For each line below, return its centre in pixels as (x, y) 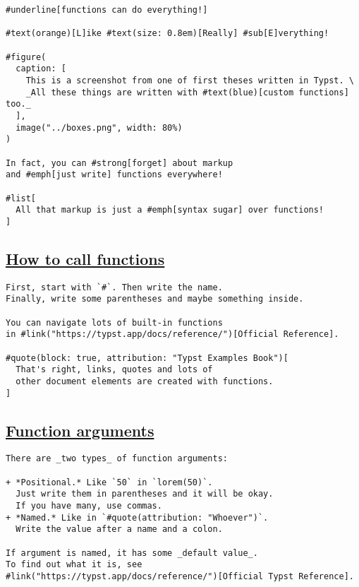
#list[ (21, 198)
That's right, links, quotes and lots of (114, 370)
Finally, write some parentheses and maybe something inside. (155, 299)
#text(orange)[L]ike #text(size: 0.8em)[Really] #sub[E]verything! (168, 34)
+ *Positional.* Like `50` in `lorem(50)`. (109, 482)
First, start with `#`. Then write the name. (114, 287)
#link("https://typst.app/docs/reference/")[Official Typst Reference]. (180, 576)
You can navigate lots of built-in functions (114, 322)
